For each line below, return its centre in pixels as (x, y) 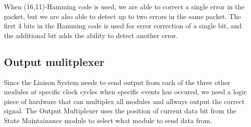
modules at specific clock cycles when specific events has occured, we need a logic (125, 92)
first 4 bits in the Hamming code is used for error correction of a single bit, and (123, 26)
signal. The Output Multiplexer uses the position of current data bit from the (120, 111)
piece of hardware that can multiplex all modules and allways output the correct (124, 101)
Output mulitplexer (54, 61)
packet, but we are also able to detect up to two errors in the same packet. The (123, 16)
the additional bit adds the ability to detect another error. (91, 35)
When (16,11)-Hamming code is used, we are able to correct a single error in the (124, 6)
